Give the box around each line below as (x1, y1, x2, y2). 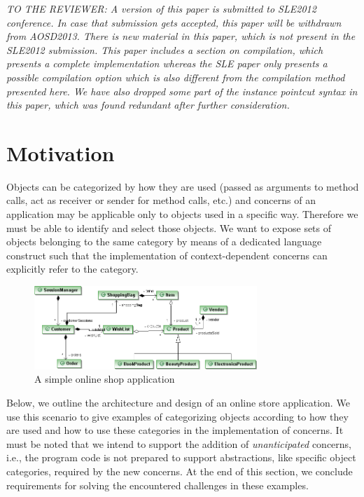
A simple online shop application (34, 372, 175, 386)
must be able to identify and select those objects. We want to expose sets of (6, 220, 332, 235)
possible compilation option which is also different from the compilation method (6, 69, 345, 84)
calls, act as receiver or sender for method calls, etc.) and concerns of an (6, 193, 316, 207)
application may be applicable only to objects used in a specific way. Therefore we (6, 207, 358, 222)
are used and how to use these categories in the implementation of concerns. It (6, 423, 344, 437)
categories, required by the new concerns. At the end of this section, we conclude (6, 464, 353, 479)
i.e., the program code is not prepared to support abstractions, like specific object (6, 450, 356, 465)
